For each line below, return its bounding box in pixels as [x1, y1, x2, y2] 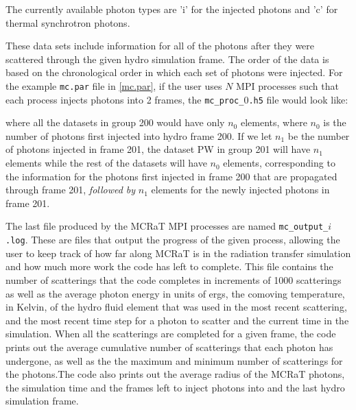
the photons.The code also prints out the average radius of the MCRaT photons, [5, 367, 345, 381]
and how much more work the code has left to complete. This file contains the [5, 259, 333, 274]
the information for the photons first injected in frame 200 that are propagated [5, 169, 337, 183]
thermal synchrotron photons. [5, 15, 130, 29]
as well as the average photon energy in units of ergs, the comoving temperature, [5, 286, 345, 300]
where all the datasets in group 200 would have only [5, 115, 225, 130]
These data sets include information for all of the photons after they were [5, 38, 315, 53]
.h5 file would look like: [248, 92, 348, 106]
